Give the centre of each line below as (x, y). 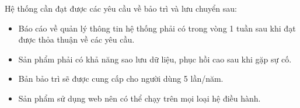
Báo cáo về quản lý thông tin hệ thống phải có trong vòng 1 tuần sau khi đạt (157, 28)
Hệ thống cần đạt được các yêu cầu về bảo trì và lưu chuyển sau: (121, 8)
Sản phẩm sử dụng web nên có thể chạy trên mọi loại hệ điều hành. (139, 98)
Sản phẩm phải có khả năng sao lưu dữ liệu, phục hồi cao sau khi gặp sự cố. (155, 59)
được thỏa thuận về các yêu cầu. (76, 39)
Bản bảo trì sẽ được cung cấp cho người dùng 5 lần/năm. (121, 79)
